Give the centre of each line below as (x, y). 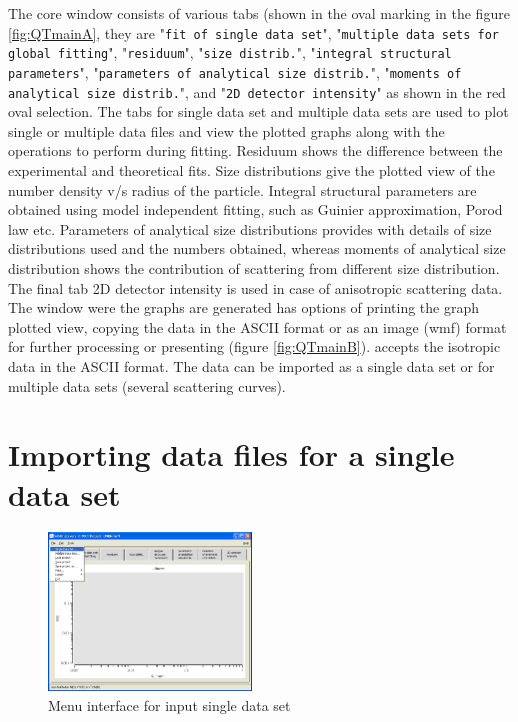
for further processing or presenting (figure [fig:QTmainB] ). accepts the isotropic (254, 346)
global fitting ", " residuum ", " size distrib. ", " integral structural (230, 52)
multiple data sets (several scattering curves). (147, 385)
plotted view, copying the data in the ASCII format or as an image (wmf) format (257, 326)
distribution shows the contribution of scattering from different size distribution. (254, 267)
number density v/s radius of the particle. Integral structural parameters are (242, 189)
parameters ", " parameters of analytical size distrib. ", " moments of (235, 71)
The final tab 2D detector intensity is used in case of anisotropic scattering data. (255, 287)
